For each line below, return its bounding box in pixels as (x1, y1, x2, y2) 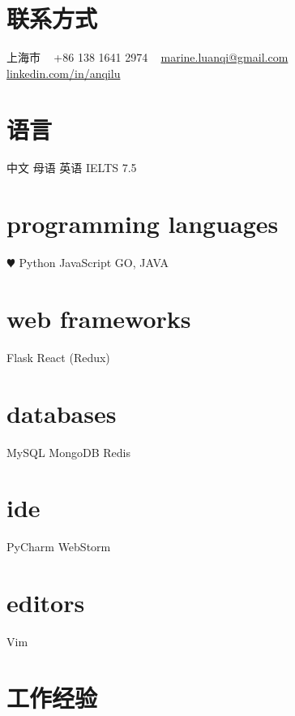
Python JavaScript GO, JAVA (19, 254, 169, 271)
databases (6, 396, 117, 429)
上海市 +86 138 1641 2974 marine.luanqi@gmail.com (6, 49, 289, 66)
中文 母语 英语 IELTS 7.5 (6, 159, 137, 176)
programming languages (6, 207, 279, 240)
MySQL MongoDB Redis (6, 443, 130, 460)
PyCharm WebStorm (6, 538, 111, 555)
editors (6, 586, 85, 619)
